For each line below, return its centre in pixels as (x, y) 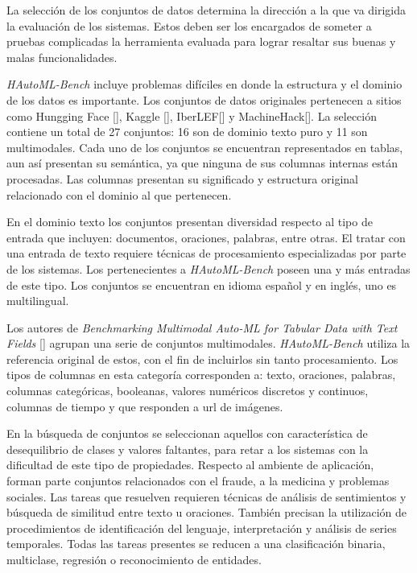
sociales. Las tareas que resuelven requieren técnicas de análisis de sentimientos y (206, 496)
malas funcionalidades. (62, 57)
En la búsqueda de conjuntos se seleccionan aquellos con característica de (187, 433)
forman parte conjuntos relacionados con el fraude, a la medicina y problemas (198, 481)
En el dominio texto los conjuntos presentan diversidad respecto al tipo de (190, 222)
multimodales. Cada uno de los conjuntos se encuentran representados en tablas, (205, 147)
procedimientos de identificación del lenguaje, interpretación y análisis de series (202, 528)
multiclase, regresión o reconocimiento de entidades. (134, 559)
